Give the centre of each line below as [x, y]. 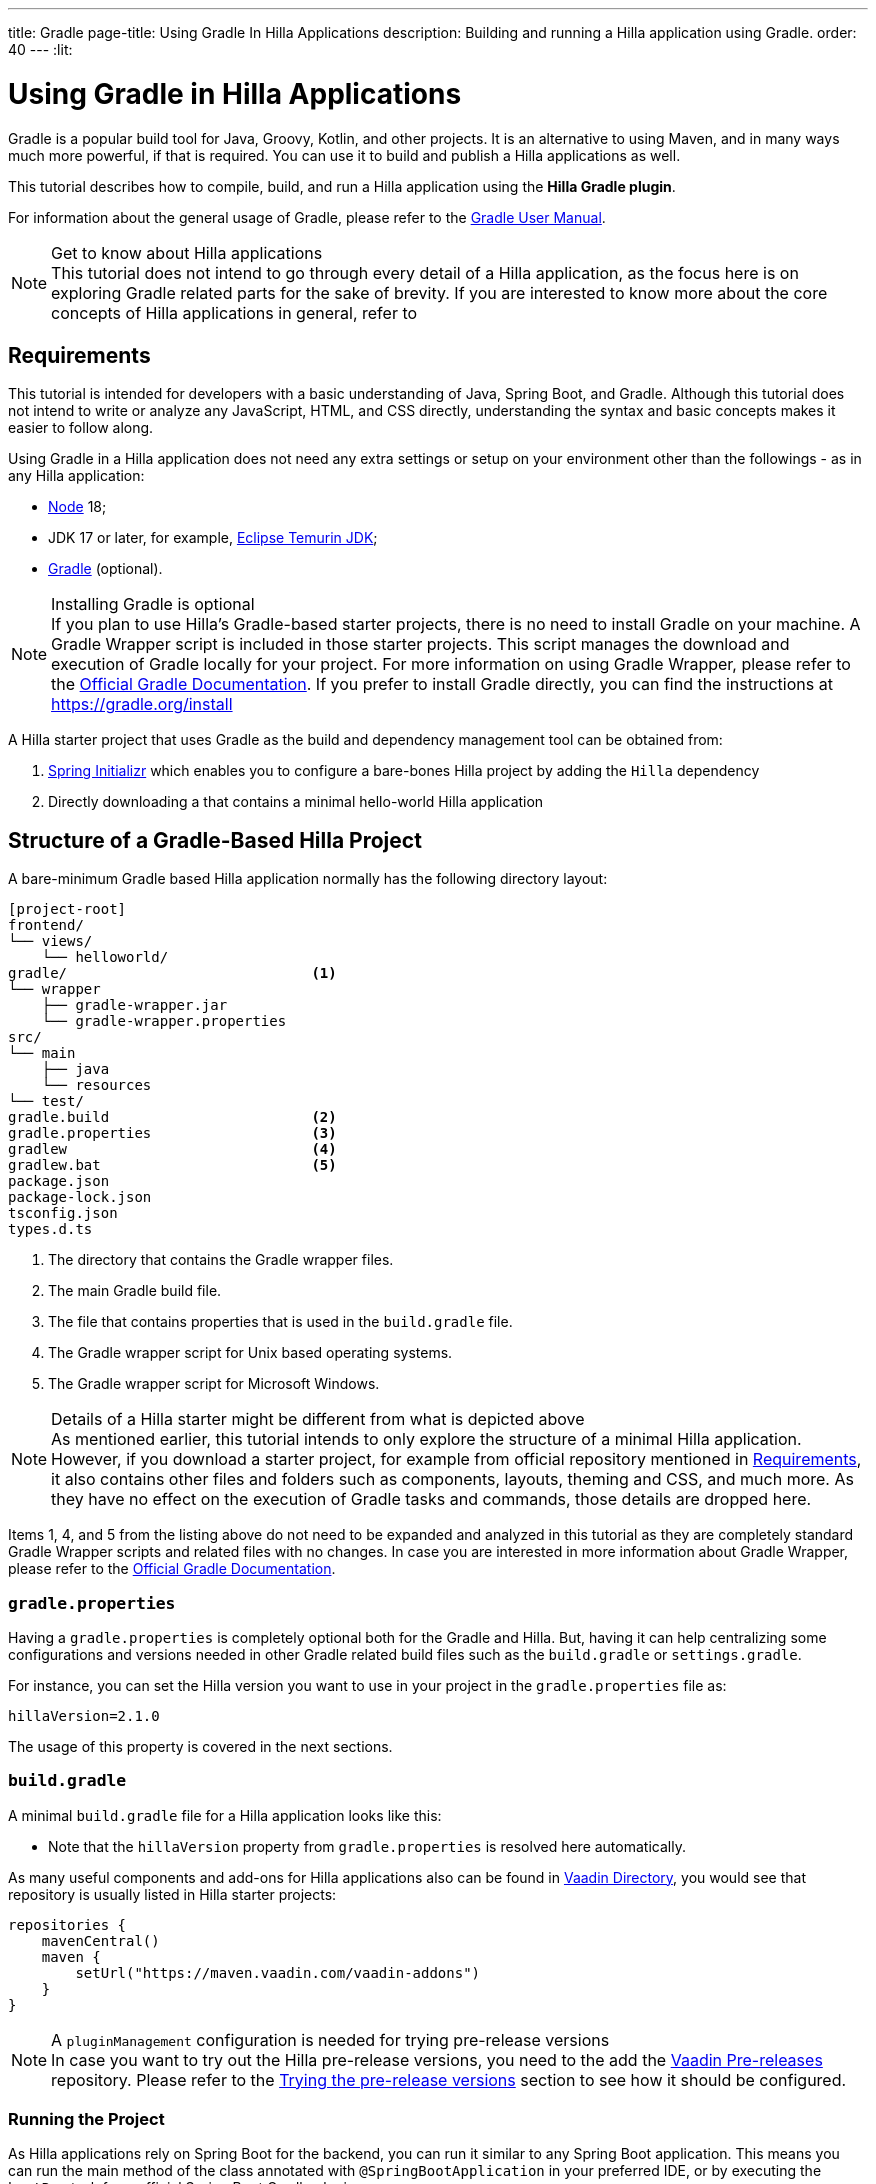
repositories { [67, 1924]
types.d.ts [50, 1229]
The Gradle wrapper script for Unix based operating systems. [250, 1353]
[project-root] [67, 909]
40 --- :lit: [40, 49]
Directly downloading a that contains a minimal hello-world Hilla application [296, 802]
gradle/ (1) [172, 973]
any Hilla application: [76, 476]
